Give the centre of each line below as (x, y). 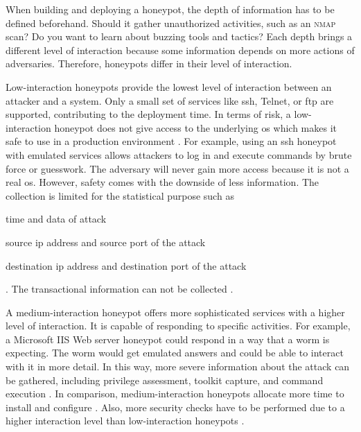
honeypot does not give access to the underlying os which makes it (196, 127)
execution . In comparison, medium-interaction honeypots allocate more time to (175, 394)
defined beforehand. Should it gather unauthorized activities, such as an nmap (171, 23)
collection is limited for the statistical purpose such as (120, 195)
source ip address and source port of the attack (106, 242)
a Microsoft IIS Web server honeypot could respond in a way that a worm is (168, 339)
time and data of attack (56, 219)
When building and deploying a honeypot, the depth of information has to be (170, 9)
